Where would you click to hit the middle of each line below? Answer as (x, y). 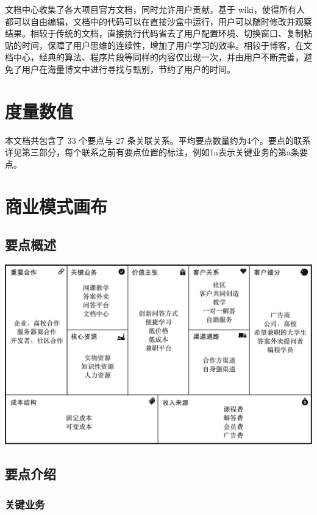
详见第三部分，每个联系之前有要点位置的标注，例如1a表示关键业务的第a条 (152, 152)
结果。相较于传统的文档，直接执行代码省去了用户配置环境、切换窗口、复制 (154, 33)
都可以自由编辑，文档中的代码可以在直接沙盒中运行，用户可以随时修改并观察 (158, 21)
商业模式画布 (56, 206)
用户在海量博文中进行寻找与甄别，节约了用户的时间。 (128, 69)
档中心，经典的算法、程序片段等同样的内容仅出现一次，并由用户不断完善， (154, 57)
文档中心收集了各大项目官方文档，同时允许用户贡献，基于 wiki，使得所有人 (155, 9)
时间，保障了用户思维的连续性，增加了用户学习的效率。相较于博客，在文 (167, 45)
